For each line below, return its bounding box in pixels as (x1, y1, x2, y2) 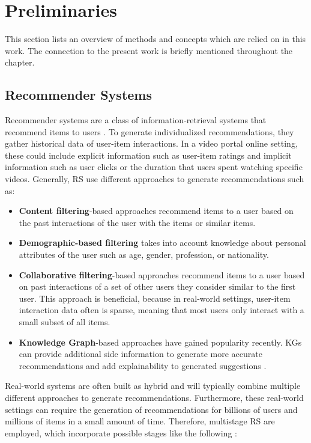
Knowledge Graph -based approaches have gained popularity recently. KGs (19, 335, 302, 348)
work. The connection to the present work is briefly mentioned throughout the (5, 44, 293, 57)
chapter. (5, 56, 35, 69)
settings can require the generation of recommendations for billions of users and (5, 403, 298, 415)
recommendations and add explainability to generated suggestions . (19, 359, 267, 371)
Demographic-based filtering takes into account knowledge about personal (19, 236, 306, 249)
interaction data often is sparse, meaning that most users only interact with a (19, 304, 304, 316)
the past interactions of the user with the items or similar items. (19, 216, 256, 228)
